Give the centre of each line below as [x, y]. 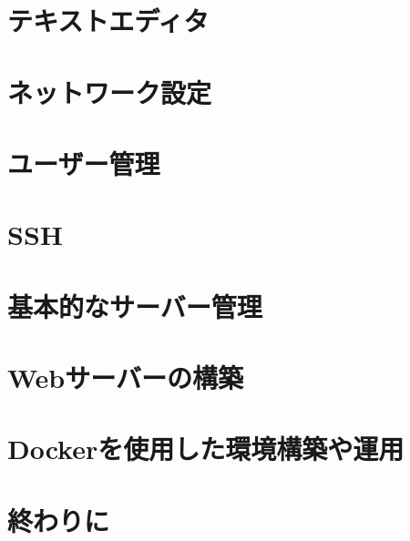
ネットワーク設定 [110, 92]
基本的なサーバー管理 [135, 306]
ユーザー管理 [84, 163]
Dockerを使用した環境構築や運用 [206, 449]
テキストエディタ [108, 20]
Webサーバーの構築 [125, 378]
